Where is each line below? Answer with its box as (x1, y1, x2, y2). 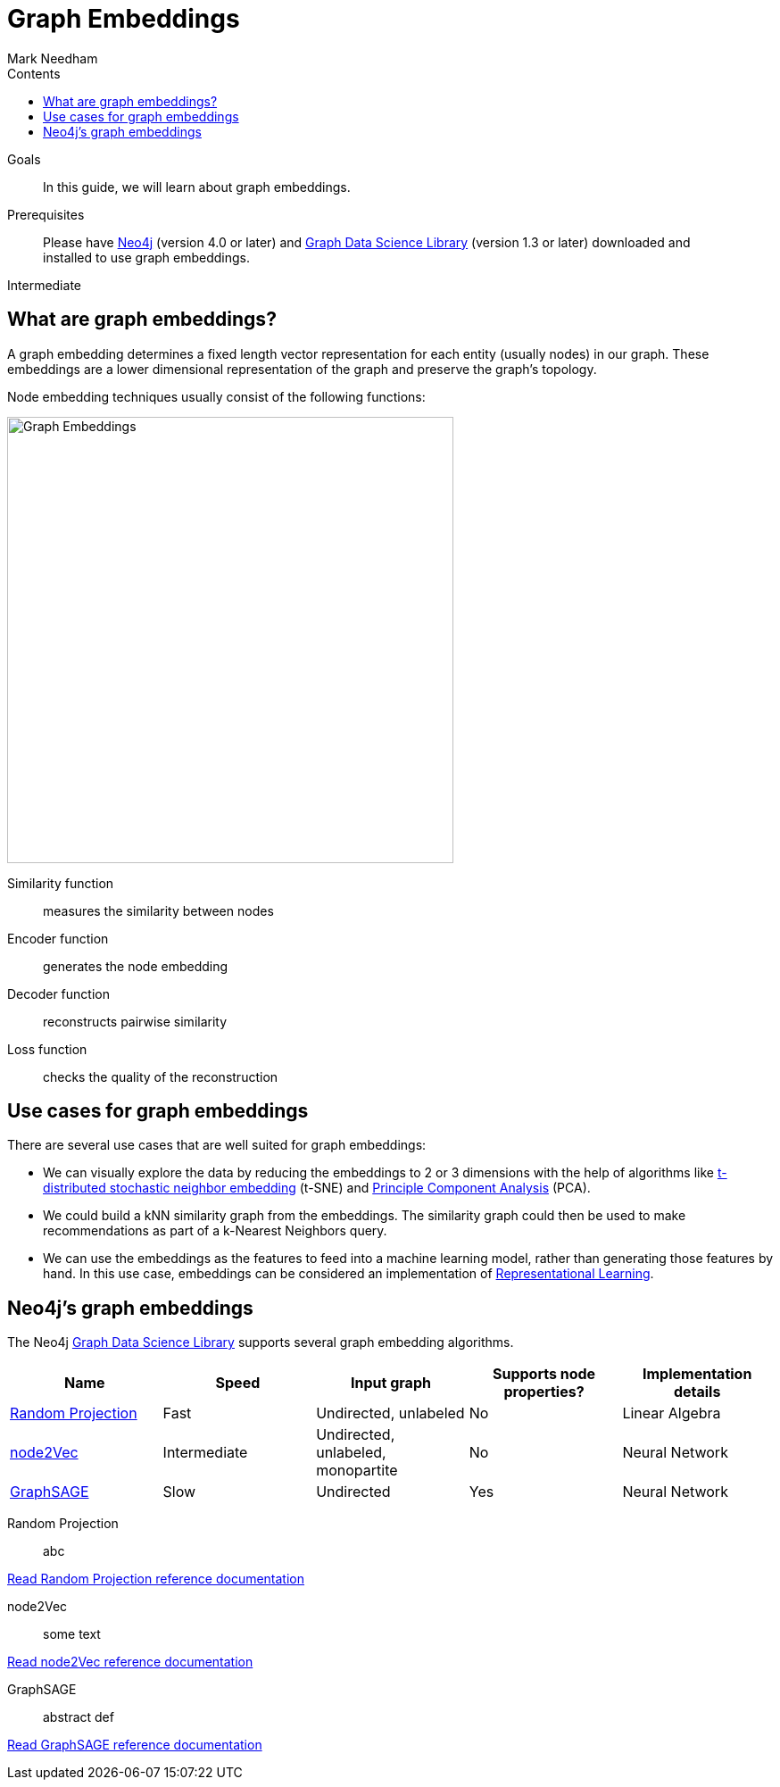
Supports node (493, 1365, 596, 1384)
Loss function (7, 1041, 87, 1057)
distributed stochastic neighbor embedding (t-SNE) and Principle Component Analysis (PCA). (43, 1180, 591, 1196)
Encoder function (7, 930, 109, 946)
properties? (503, 1383, 585, 1401)
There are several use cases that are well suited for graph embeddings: (7, 1137, 427, 1153)
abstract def (43, 1709, 114, 1725)
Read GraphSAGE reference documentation (7, 1737, 262, 1753)
